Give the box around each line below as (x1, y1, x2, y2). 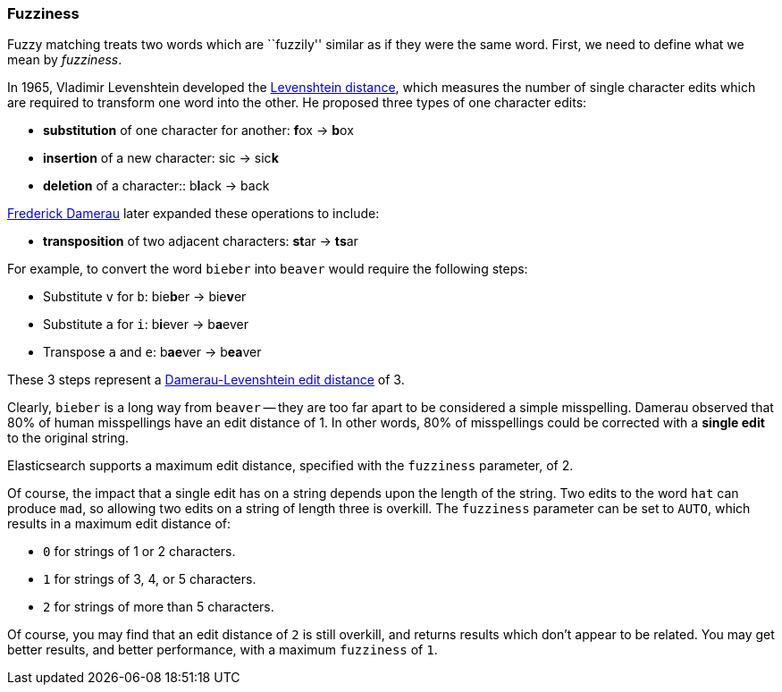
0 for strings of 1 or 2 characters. (43, 544, 236, 560)
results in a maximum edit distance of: (7, 516, 231, 532)
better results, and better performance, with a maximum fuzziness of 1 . (7, 642, 438, 658)
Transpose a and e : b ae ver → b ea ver (43, 344, 262, 360)
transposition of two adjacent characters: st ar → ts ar (43, 233, 358, 249)
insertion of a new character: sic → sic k (43, 150, 279, 166)
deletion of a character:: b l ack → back (43, 178, 270, 194)
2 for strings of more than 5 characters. (43, 599, 274, 615)
